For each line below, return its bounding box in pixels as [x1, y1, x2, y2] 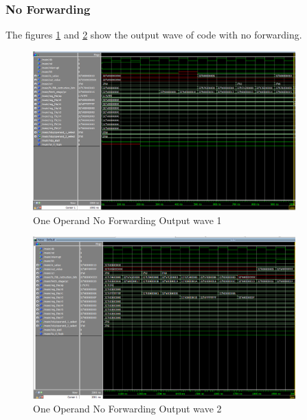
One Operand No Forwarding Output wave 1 [33, 212, 222, 227]
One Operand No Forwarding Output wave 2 [33, 401, 222, 415]
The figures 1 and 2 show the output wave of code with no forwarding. [5, 27, 302, 42]
